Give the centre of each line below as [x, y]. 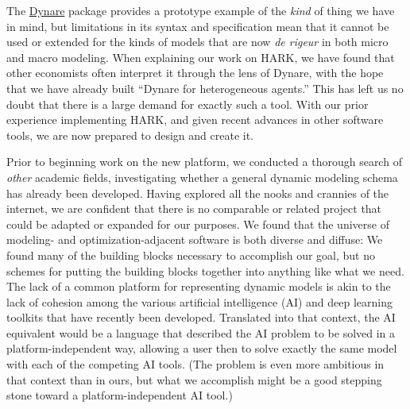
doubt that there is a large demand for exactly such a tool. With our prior [188, 104]
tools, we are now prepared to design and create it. [130, 135]
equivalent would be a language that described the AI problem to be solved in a [201, 332]
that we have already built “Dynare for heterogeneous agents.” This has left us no [205, 88]
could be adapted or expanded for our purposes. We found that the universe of [198, 224]
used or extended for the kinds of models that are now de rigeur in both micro [197, 42]
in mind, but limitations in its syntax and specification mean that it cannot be [198, 26]
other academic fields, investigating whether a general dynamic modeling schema [202, 177]
